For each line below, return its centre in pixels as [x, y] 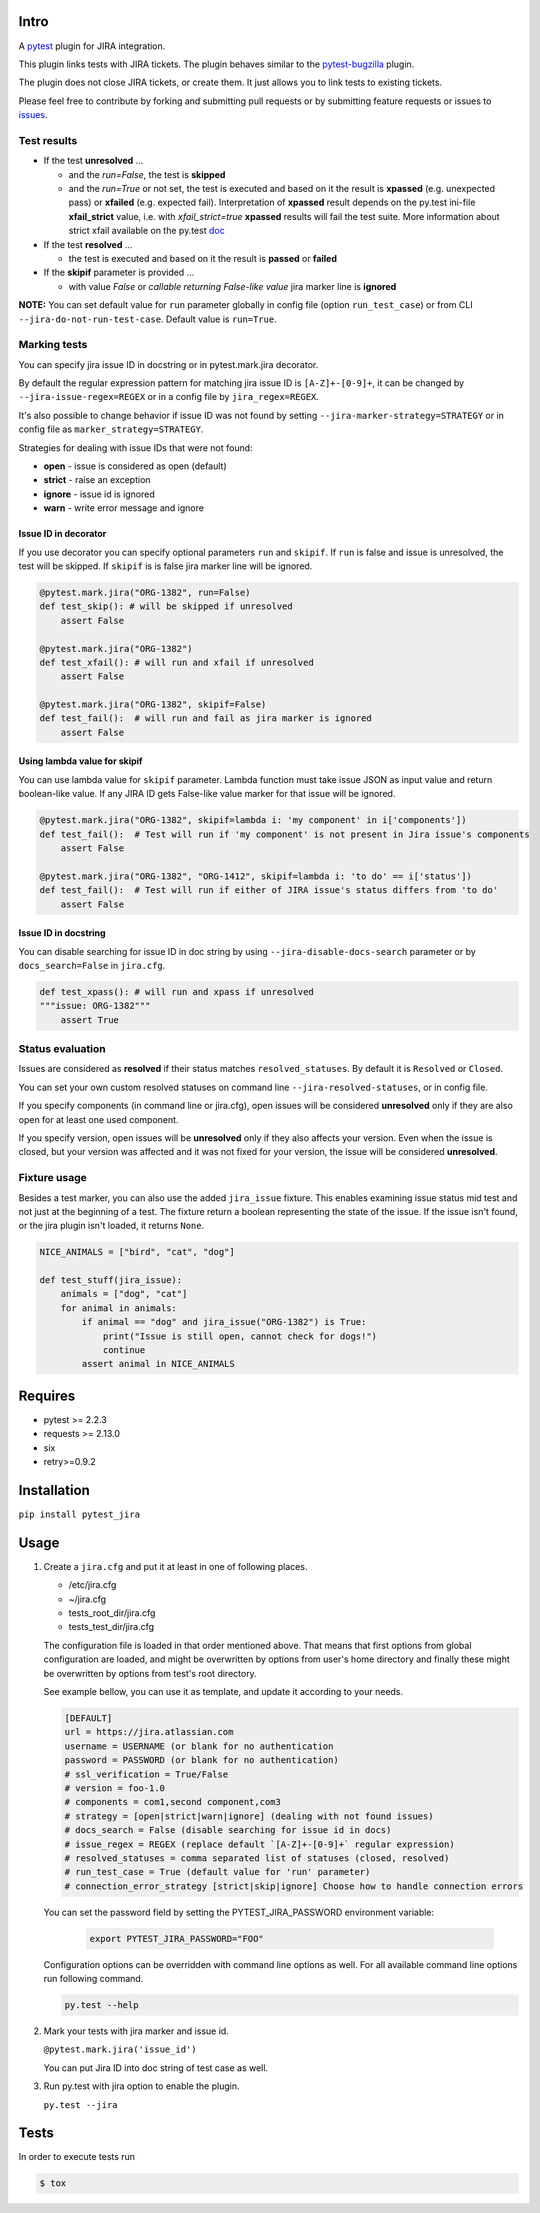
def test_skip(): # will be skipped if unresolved [166, 606]
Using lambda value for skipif [80, 761]
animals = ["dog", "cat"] [124, 1294]
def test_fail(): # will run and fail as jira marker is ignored [205, 718]
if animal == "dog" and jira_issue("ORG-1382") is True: [224, 1322]
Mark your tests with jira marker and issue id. [136, 2031]
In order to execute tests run [76, 2157]
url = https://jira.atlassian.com [149, 1732]
